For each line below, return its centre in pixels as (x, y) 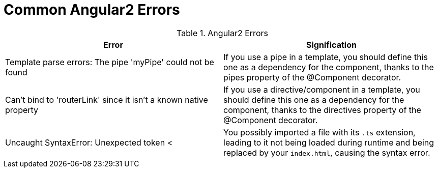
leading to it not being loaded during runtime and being (329, 142)
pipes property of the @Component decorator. (312, 77)
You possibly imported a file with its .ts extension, (319, 132)
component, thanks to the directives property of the (322, 110)
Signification (331, 45)
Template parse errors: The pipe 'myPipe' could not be (110, 62)
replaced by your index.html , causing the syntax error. (327, 152)
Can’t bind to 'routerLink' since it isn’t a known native (107, 99)
